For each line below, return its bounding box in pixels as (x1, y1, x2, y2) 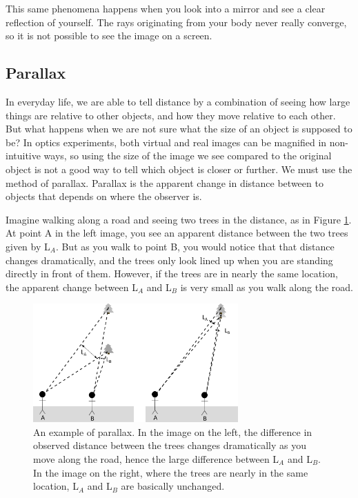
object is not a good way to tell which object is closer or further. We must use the (6, 161, 352, 176)
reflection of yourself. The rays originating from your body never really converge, (6, 14, 347, 29)
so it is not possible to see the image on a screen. (6, 28, 212, 43)
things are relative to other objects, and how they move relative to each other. (6, 108, 336, 122)
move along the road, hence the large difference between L (33, 451, 279, 466)
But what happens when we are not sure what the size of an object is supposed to (6, 121, 352, 136)
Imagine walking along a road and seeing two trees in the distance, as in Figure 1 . (6, 212, 352, 226)
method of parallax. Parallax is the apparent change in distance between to (6, 175, 324, 190)
